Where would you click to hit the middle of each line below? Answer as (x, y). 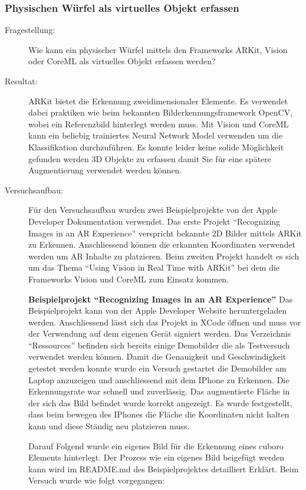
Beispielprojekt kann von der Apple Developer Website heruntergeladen (158, 310)
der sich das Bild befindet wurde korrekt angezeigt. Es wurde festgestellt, (160, 402)
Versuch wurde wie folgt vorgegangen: (97, 480)
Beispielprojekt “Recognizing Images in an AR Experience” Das (161, 299)
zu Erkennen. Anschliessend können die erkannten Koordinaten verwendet (162, 244)
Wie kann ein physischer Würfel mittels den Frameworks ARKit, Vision (158, 49)
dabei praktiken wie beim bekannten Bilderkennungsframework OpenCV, (161, 112)
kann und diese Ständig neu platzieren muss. (109, 426)
